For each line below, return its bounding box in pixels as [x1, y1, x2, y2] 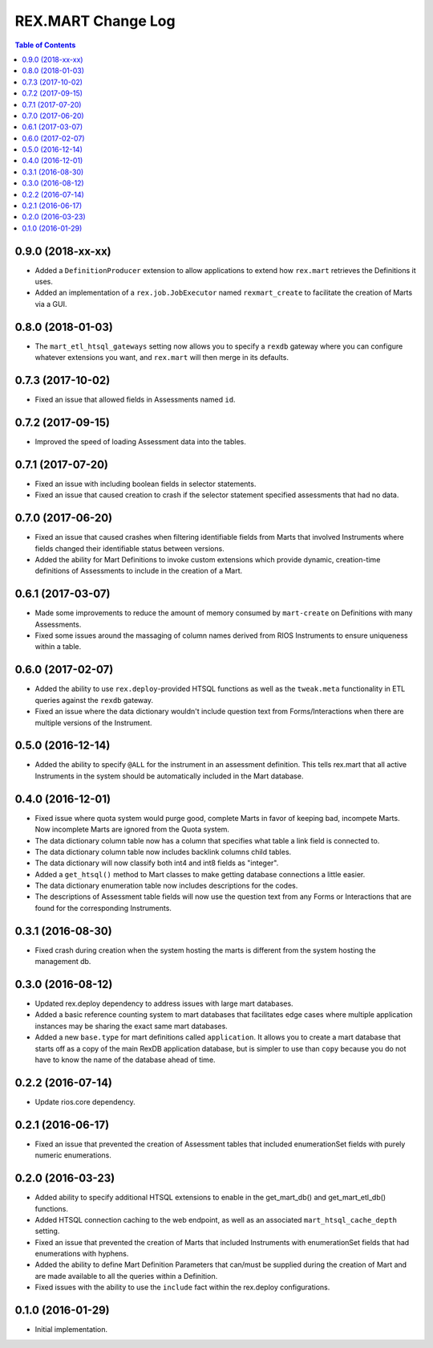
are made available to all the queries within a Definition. [34, 1271, 218, 1281]
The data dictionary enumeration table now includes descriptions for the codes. [34, 880, 298, 891]
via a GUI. [34, 299, 67, 308]
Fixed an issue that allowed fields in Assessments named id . [34, 394, 236, 405]
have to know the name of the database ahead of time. [34, 1055, 216, 1064]
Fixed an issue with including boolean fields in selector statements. [34, 479, 257, 488]
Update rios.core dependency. [34, 1097, 136, 1106]
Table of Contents [14, 40, 76, 50]
